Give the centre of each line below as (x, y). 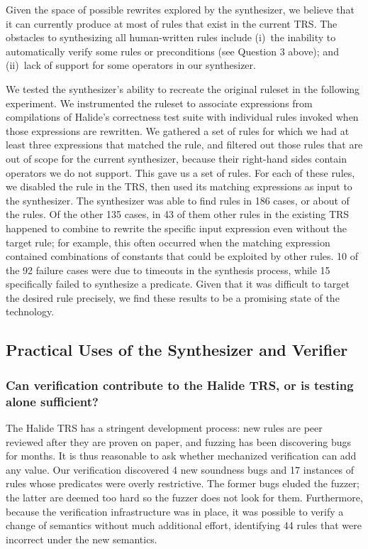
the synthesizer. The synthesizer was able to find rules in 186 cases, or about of (178, 200)
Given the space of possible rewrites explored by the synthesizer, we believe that (180, 9)
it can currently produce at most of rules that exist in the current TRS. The (172, 23)
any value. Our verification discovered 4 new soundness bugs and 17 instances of (180, 469)
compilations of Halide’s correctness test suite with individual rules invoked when (182, 117)
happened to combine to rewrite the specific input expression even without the (177, 228)
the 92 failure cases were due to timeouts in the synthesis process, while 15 (168, 270)
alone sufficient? (52, 401)
